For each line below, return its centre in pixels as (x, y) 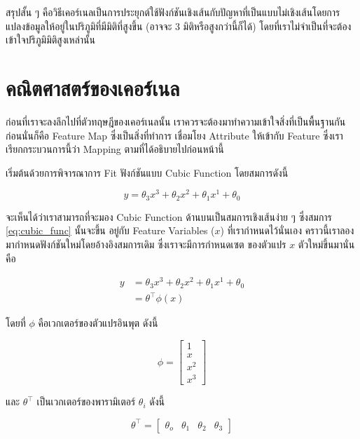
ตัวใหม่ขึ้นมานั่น (326, 244)
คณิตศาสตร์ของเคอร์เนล (93, 87)
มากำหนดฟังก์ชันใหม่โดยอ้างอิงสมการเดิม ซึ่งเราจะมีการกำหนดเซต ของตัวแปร (146, 244)
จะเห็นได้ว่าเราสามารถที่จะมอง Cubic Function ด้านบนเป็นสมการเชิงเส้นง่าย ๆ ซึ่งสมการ (169, 216)
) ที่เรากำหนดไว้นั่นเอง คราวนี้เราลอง (287, 230)
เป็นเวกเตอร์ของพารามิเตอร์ (86, 401)
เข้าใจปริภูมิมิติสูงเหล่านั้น (50, 40)
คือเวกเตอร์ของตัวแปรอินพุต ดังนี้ (98, 323)
